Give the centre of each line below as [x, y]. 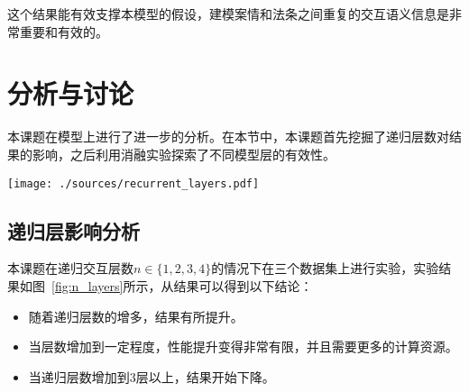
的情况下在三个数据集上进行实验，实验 [325, 268]
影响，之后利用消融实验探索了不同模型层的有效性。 [184, 154]
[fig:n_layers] [87, 285]
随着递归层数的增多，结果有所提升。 [136, 316]
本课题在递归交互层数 [70, 268]
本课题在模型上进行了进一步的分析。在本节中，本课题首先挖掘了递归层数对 [228, 137]
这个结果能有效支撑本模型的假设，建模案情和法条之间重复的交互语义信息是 [228, 14]
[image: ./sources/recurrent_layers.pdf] [133, 183]
